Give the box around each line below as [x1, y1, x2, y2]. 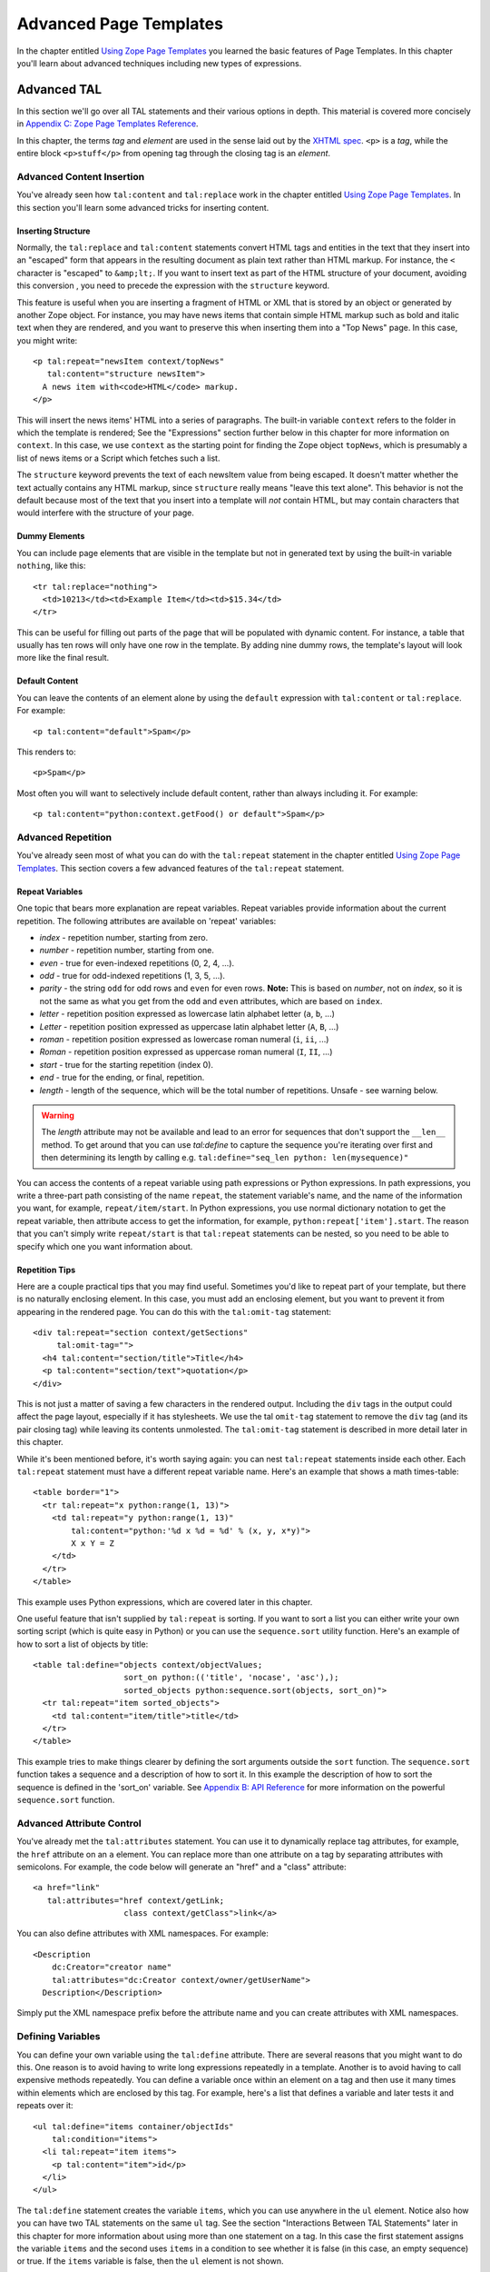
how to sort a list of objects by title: [16, 1639, 149, 1649]
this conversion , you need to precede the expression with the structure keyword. [16, 280, 330, 291]
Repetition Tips [16, 1264, 76, 1275]
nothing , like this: [16, 560, 86, 572]
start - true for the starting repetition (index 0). [39, 1059, 213, 1070]
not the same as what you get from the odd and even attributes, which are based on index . [39, 995, 383, 1006]
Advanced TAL [16, 82, 103, 97]
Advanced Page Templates [16, 14, 224, 34]
